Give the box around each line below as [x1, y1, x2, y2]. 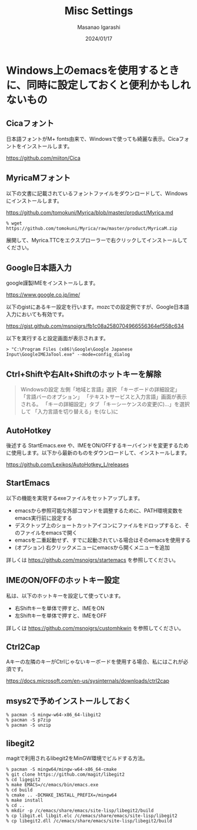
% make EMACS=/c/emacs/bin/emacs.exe [6, 782, 99, 788]
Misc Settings [64, 4, 133, 18]
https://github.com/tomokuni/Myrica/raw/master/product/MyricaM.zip [6, 225, 178, 231]
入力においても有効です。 [6, 311, 68, 318]
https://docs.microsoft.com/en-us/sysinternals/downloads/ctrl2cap [6, 677, 169, 684]
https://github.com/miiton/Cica [6, 154, 81, 162]
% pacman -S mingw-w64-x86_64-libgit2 [6, 712, 101, 718]
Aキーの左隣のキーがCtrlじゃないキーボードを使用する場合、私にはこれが [6, 658, 183, 666]
